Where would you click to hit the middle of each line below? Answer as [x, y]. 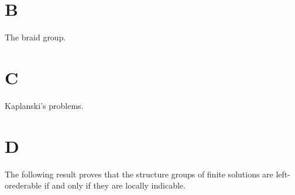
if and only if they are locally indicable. [115, 185]
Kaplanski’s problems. [44, 105]
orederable [23, 185]
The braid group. [35, 37]
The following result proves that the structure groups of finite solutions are [139, 174]
